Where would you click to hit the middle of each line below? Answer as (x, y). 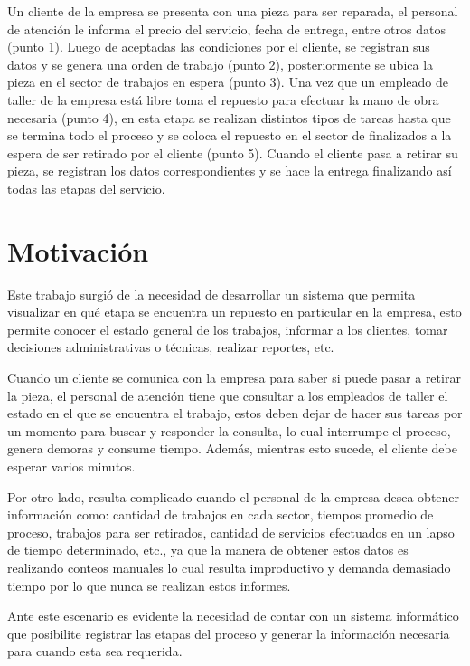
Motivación (78, 250)
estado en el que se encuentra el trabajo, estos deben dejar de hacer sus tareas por (235, 413)
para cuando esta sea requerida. (95, 651)
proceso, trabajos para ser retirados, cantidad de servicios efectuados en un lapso (231, 532)
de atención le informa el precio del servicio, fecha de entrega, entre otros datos (226, 29)
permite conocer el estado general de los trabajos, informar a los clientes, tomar (228, 329)
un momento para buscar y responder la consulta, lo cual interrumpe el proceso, (229, 430)
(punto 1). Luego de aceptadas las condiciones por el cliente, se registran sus (219, 47)
